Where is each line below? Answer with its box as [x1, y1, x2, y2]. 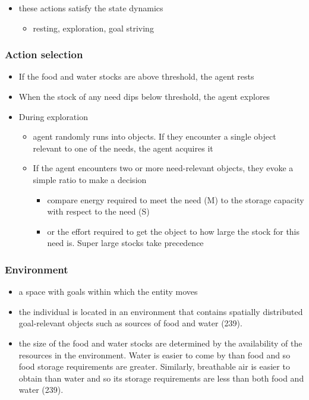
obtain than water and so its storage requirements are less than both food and [18, 371, 304, 384]
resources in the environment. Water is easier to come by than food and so [18, 348, 291, 361]
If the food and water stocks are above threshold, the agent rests [18, 70, 254, 83]
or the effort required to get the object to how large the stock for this [47, 225, 300, 237]
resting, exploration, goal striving [33, 21, 154, 34]
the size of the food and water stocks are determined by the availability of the [18, 336, 302, 349]
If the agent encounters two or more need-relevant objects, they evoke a [33, 162, 294, 174]
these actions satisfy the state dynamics [18, 2, 163, 14]
